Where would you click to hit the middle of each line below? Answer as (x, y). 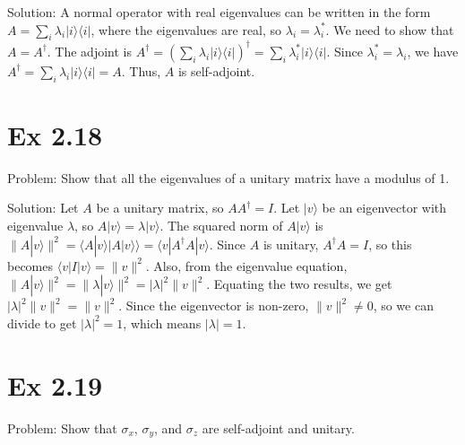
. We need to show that (390, 29)
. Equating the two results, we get (299, 284)
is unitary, (291, 244)
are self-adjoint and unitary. (278, 428)
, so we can (403, 305)
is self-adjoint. (216, 70)
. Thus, (141, 70)
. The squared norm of (221, 225)
